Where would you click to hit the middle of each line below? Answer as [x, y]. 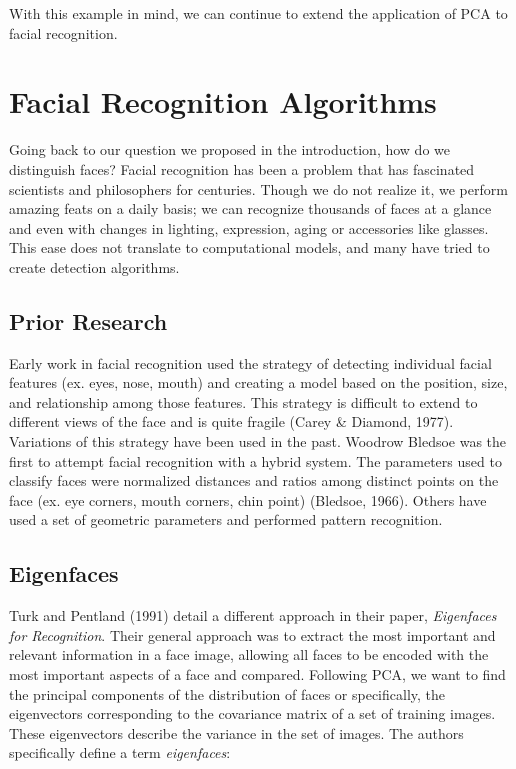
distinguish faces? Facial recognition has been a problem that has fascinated [242, 168]
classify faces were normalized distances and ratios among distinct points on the [254, 480]
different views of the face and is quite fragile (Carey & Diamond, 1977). [231, 421]
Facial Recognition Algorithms [223, 101]
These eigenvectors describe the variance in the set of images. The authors [236, 732]
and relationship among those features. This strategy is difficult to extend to [243, 401]
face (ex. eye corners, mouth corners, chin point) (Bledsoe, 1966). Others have [248, 499]
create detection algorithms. [94, 266]
